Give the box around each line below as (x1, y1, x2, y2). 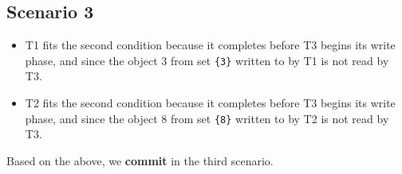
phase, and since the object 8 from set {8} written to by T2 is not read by (25, 110, 389, 126)
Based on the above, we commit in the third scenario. (6, 152, 274, 168)
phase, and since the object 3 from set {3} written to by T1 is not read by (25, 52, 389, 68)
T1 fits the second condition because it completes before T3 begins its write (25, 37, 396, 53)
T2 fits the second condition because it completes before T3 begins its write (25, 95, 396, 111)
